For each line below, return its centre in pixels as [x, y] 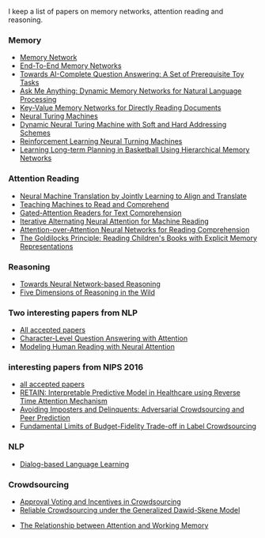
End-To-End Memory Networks [70, 66]
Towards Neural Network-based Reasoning [90, 284]
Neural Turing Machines [59, 116]
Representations [46, 246]
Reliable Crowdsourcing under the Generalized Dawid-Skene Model [130, 510]
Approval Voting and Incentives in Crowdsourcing [100, 502]
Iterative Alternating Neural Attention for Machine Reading [114, 221]
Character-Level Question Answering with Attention [104, 338]
